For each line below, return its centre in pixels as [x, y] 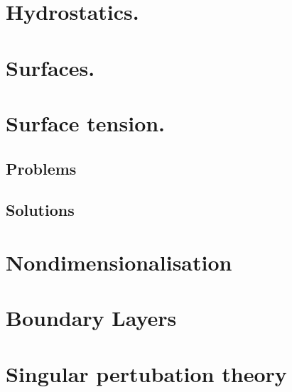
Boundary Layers [91, 318]
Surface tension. [86, 123]
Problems [41, 168]
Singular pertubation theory [146, 373]
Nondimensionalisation [119, 262]
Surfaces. [50, 67]
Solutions [40, 210]
